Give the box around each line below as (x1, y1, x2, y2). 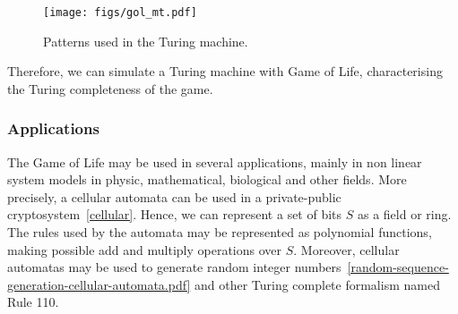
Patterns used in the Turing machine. (43, 31, 248, 50)
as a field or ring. (357, 205, 452, 224)
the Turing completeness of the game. (7, 79, 213, 98)
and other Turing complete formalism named (194, 275, 440, 293)
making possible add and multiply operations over (7, 240, 282, 259)
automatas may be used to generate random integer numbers (7, 258, 341, 276)
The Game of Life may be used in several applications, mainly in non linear (7, 152, 422, 171)
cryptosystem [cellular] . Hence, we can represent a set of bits (7, 205, 342, 224)
